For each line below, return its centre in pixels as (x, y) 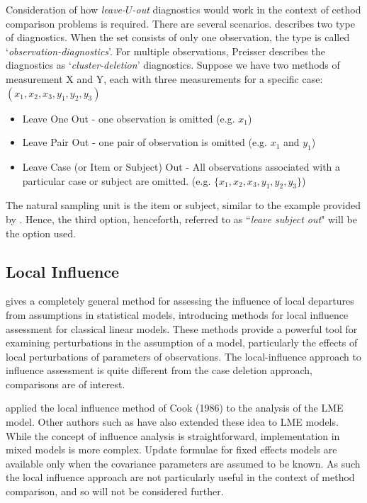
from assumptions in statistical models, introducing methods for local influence (177, 314)
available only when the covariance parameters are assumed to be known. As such (183, 463)
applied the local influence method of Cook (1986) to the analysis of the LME (175, 408)
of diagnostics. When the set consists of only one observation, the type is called (178, 37)
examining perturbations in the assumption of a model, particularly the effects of (182, 343)
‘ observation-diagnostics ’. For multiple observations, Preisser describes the (165, 51)
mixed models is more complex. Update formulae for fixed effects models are (171, 450)
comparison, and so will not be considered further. (115, 491)
